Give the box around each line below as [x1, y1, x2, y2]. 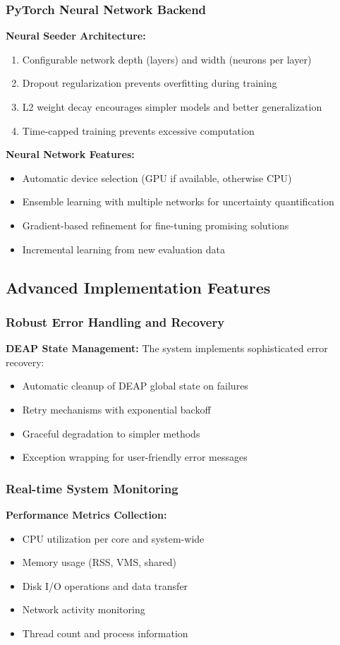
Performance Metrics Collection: [6, 507, 167, 522]
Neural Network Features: [6, 147, 135, 162]
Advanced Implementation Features [6, 276, 271, 298]
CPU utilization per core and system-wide [22, 531, 205, 545]
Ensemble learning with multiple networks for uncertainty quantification [22, 194, 334, 209]
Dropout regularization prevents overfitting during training [22, 76, 277, 90]
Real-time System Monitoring [6, 479, 178, 497]
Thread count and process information [22, 625, 188, 640]
